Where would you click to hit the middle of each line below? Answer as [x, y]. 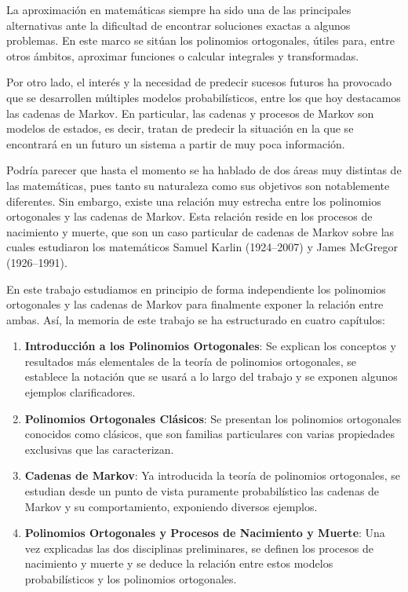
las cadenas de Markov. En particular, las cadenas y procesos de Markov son [190, 113]
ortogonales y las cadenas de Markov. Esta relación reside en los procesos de [189, 216]
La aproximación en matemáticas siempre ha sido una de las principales [179, 9]
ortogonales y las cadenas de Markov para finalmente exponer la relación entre [195, 304]
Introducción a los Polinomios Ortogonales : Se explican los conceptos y [210, 346]
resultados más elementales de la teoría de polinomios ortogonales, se [190, 361]
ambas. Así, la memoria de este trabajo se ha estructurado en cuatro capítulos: [196, 319]
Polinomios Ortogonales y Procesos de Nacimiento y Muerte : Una [205, 533]
